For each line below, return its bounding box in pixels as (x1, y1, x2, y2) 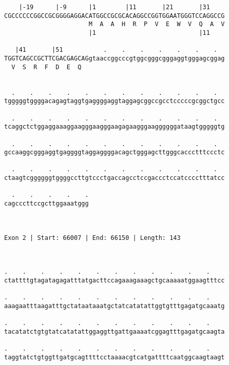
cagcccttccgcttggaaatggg (4, 200, 89, 208)
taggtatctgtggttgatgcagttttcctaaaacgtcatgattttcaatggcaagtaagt (4, 353, 225, 361)
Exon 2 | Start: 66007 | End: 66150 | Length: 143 (4, 234, 181, 241)
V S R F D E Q (11, 63, 82, 71)
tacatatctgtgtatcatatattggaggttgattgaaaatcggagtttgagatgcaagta (4, 328, 225, 335)
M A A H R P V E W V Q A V (88, 21, 225, 28)
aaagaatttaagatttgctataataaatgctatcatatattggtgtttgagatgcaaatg (4, 302, 225, 310)
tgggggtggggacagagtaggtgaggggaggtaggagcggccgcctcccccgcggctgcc (4, 97, 225, 105)
